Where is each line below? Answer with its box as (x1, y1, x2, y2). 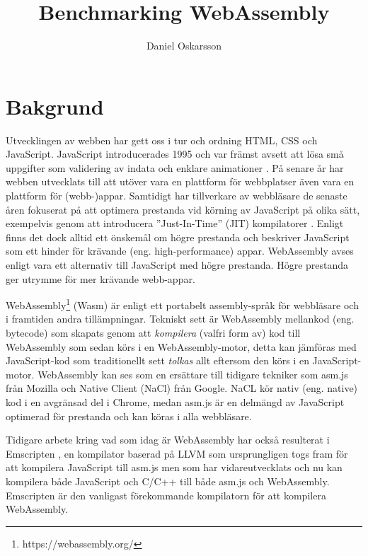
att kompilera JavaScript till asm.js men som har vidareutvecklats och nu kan (6, 460, 343, 475)
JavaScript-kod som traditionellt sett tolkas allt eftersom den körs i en (6, 353, 309, 368)
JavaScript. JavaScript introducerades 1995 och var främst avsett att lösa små (6, 146, 344, 161)
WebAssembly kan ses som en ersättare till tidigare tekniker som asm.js (38, 366, 348, 381)
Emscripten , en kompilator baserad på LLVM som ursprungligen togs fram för (6, 446, 348, 461)
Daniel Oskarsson (146, 38, 222, 53)
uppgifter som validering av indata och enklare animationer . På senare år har (6, 160, 344, 175)
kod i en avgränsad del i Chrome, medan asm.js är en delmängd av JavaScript (6, 395, 345, 409)
